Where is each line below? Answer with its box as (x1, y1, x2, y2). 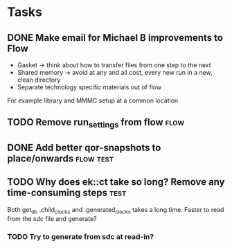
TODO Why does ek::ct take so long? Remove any (7, 176, 225, 188)
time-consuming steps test (7, 187, 127, 199)
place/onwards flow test (7, 152, 114, 164)
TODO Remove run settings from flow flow (7, 116, 185, 130)
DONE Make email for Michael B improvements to (7, 32, 224, 44)
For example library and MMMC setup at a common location (7, 96, 179, 105)
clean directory (17, 76, 61, 84)
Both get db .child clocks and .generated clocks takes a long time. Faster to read (7, 205, 224, 215)
